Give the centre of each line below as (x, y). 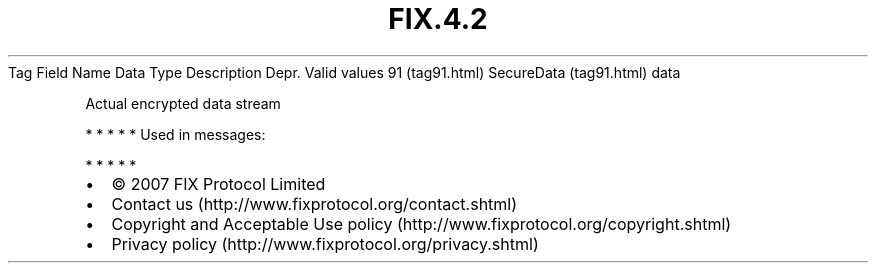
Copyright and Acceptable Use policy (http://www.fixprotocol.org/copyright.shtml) (421, 223)
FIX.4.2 (438, 19)
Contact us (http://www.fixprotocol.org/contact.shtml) (314, 203)
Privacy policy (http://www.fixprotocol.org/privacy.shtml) (325, 243)
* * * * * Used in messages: (175, 134)
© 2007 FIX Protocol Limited (218, 183)
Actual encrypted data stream (183, 103)
